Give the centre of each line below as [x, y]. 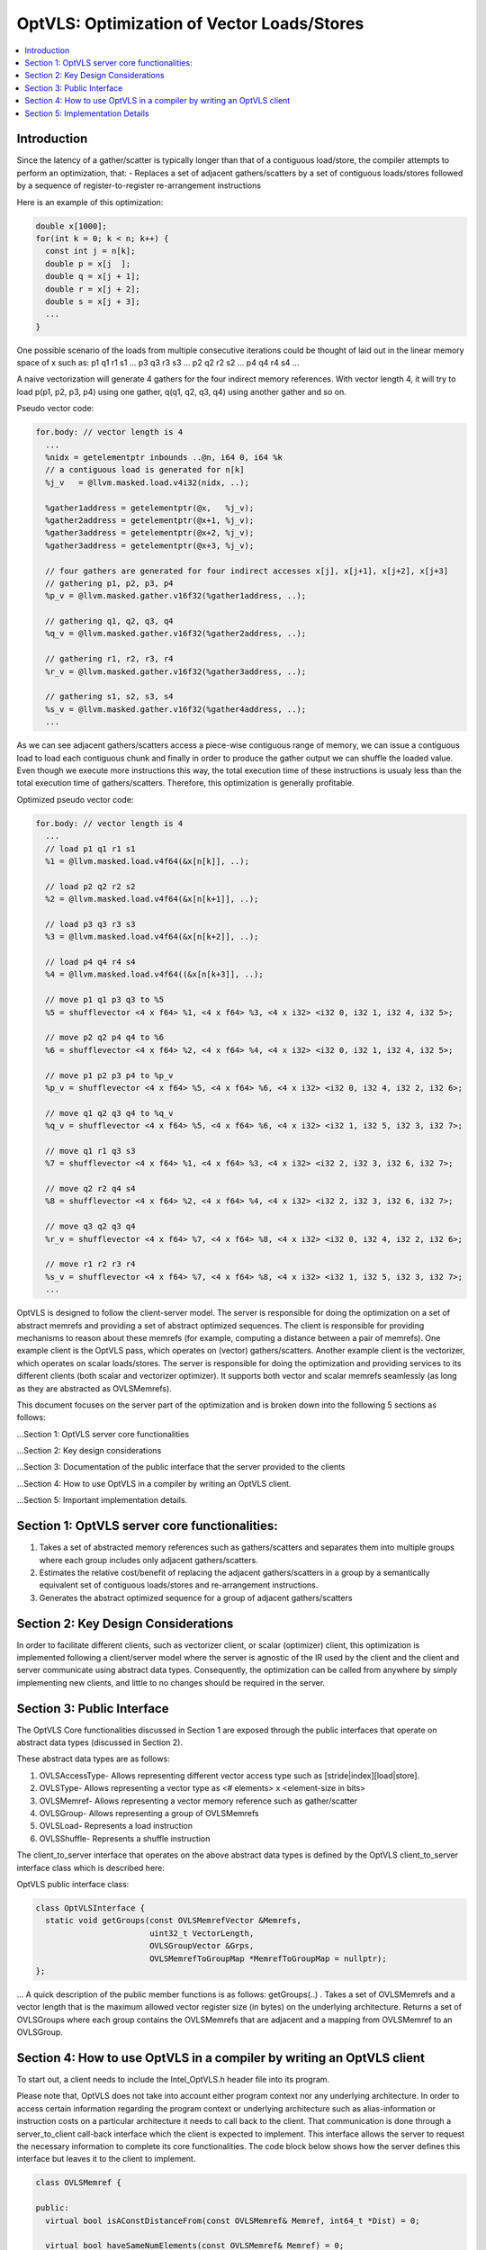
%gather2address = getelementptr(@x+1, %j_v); [150, 520]
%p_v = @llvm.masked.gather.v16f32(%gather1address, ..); [176, 596]
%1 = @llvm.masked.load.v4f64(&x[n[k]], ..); [147, 861]
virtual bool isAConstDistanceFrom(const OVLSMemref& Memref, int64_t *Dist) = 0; [233, 2220]
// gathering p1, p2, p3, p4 [110, 583]
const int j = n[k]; [90, 251]
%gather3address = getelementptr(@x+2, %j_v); [150, 533]
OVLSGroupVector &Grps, [202, 1946]
